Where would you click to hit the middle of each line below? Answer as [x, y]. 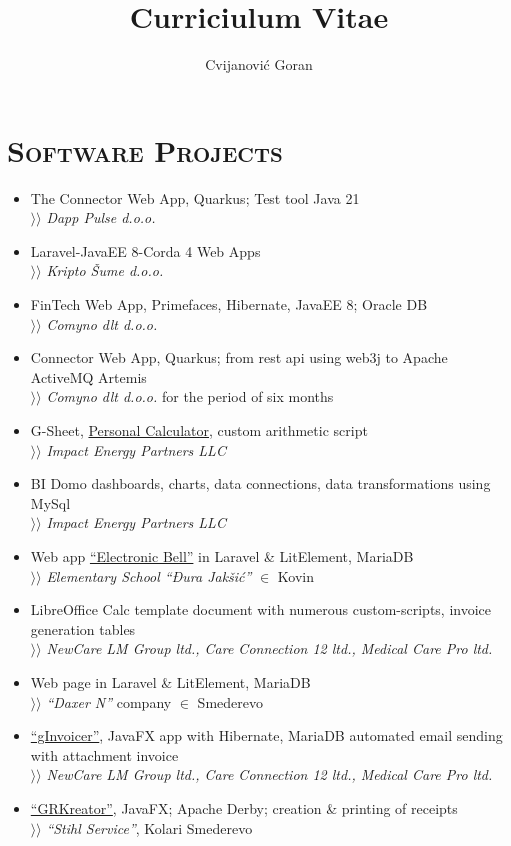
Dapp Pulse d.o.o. [101, 217]
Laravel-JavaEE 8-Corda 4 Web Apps [145, 250]
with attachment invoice [104, 754]
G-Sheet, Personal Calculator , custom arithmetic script [199, 430]
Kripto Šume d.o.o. [105, 270]
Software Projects [145, 149]
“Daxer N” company [109, 701]
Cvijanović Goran [259, 64]
